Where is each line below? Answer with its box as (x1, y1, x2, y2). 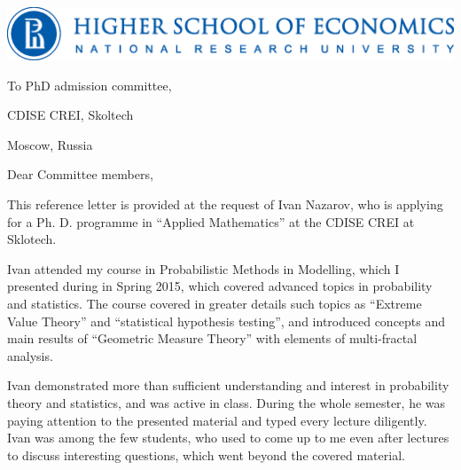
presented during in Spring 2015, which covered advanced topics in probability (7, 277, 433, 295)
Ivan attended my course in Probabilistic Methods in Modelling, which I (7, 259, 400, 278)
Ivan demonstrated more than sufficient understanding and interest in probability (7, 376, 449, 395)
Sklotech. (7, 230, 57, 248)
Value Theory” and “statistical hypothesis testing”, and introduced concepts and (7, 311, 446, 330)
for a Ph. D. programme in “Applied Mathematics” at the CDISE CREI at (7, 212, 415, 231)
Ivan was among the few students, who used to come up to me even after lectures (7, 428, 449, 447)
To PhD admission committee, (7, 75, 172, 94)
